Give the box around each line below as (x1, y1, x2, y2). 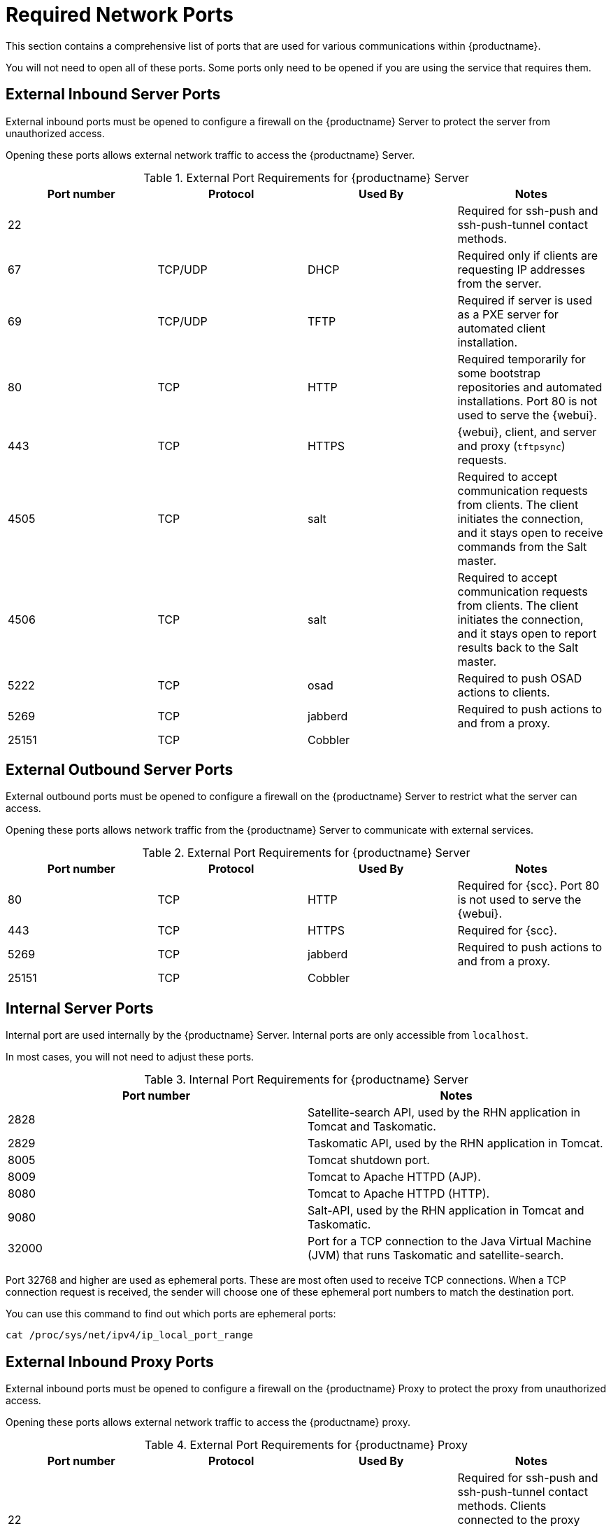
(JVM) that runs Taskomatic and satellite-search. (308, 1248, 564, 1263)
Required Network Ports (6, 3, 233, 27)
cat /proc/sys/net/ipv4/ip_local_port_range (6, 1329, 254, 1341)
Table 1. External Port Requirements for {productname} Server (143, 170, 469, 185)
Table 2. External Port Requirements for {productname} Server (142, 846, 470, 860)
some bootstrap (457, 365, 540, 380)
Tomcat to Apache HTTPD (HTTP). (308, 1186, 490, 1201)
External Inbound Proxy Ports (6, 1352, 214, 1371)
